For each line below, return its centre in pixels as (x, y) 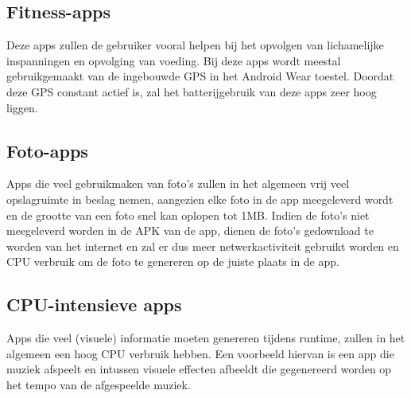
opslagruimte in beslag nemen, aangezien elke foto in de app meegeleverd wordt (200, 199)
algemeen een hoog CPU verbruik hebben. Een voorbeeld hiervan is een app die (200, 353)
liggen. (22, 107)
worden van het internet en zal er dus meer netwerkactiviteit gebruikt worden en (203, 246)
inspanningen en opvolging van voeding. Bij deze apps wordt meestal (174, 60)
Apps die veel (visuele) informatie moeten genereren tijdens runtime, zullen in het (206, 338)
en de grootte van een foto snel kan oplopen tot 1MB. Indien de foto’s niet (188, 215)
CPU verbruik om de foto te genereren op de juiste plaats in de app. (173, 261)
